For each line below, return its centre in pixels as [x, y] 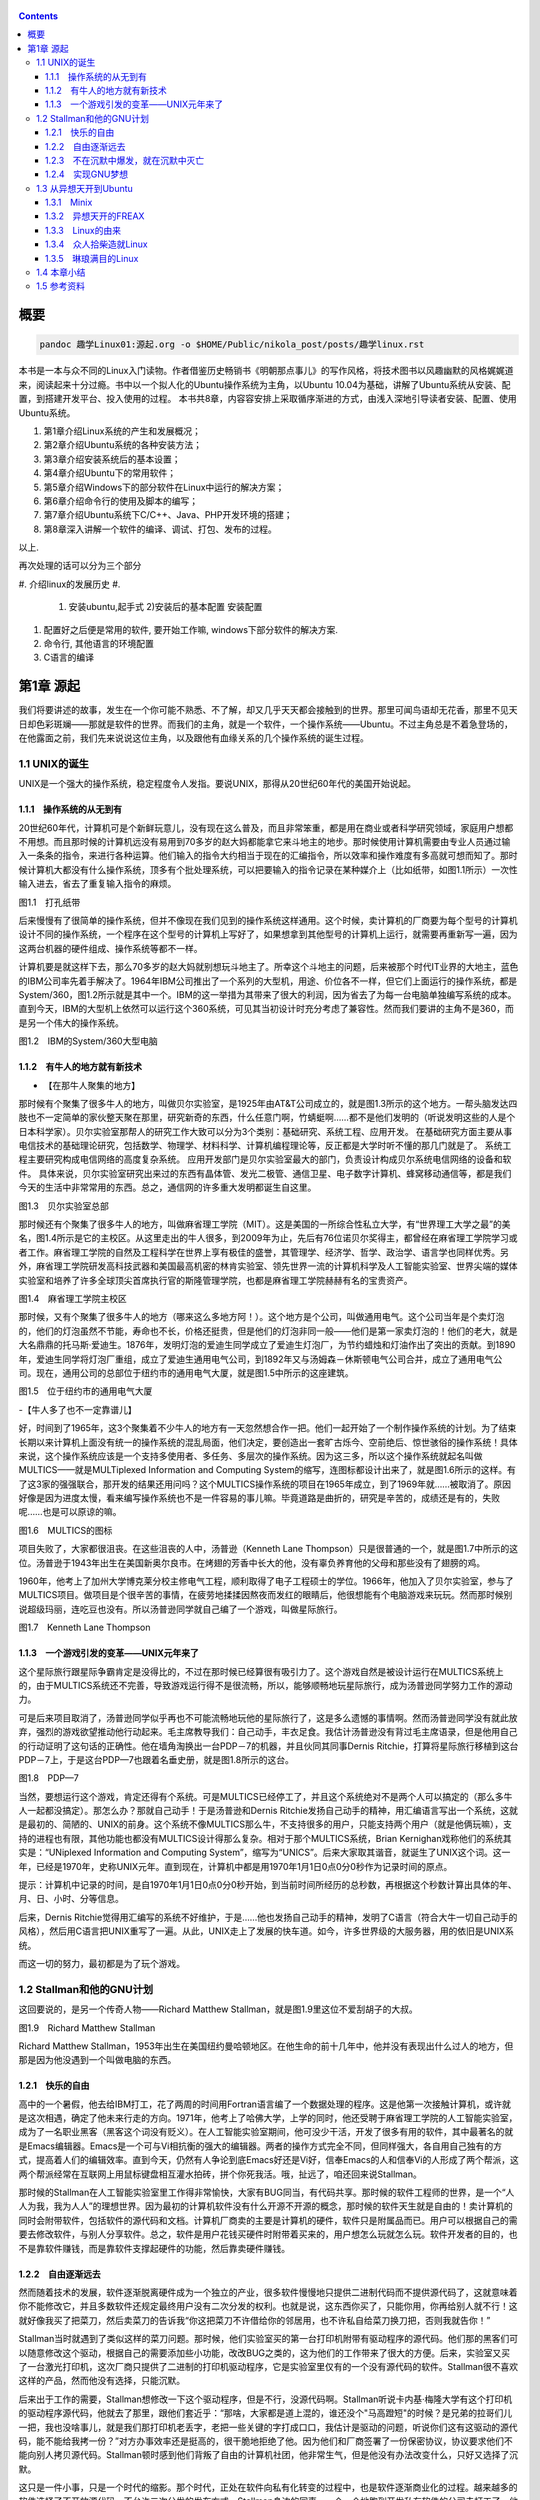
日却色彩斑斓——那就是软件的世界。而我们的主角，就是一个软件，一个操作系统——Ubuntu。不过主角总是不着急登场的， [266, 724]
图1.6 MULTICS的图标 [65, 1530]
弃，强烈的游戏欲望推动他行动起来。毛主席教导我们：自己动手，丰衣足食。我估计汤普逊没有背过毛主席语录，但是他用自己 [268, 1732]
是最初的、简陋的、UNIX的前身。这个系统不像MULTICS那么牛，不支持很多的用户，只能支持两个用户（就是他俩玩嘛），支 [265, 1824]
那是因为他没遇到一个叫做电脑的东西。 [97, 2060]
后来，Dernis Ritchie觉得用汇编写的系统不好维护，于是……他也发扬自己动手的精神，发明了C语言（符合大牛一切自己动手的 [268, 1917]
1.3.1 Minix [69, 202]
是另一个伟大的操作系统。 [71, 1022]
